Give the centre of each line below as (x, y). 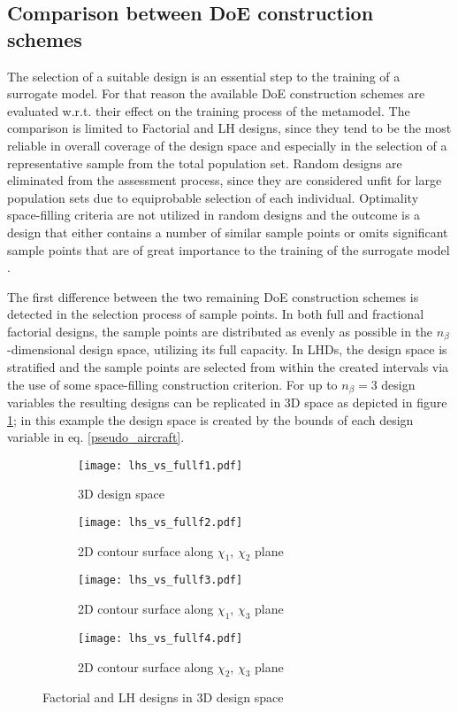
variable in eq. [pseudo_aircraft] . (96, 437)
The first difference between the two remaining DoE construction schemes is (213, 296)
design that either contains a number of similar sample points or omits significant (228, 232)
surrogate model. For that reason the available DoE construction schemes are (216, 93)
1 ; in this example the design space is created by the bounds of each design (210, 419)
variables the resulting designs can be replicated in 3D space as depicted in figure (227, 402)
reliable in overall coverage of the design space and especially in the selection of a (227, 145)
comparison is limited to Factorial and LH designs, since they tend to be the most (229, 128)
